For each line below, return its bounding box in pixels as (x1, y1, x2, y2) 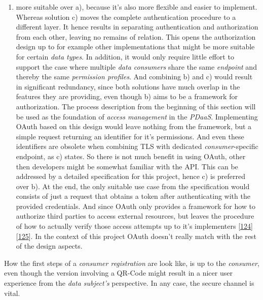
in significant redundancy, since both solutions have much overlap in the (16, 81, 240, 92)
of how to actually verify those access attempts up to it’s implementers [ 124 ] (16, 221, 253, 231)
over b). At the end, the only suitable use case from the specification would (16, 181, 250, 191)
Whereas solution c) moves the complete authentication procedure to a (16, 11, 236, 22)
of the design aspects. (16, 241, 83, 251)
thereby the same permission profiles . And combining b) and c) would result (16, 71, 253, 82)
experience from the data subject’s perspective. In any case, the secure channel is (4, 278, 254, 288)
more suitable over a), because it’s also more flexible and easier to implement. (16, 2, 257, 12)
